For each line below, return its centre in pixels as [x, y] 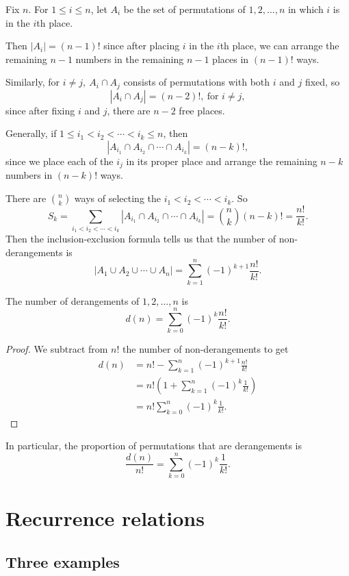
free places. [202, 110]
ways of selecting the [117, 198]
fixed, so [322, 82]
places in [231, 59]
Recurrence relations [105, 518]
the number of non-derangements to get [206, 349]
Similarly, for [33, 82]
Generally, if [31, 133]
